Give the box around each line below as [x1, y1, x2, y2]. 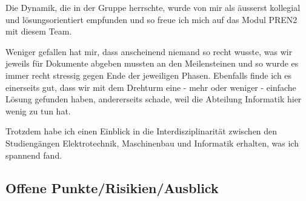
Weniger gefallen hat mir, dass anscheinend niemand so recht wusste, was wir [5, 45, 293, 58]
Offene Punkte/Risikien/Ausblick [5, 178, 219, 197]
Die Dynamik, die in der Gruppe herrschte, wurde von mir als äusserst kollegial [5, 1, 301, 13]
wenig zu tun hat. [5, 104, 71, 117]
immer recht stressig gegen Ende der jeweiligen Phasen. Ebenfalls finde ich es [5, 68, 292, 81]
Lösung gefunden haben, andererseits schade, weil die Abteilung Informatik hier [5, 93, 302, 105]
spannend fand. [5, 148, 62, 161]
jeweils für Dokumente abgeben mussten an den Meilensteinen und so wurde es [5, 57, 299, 70]
